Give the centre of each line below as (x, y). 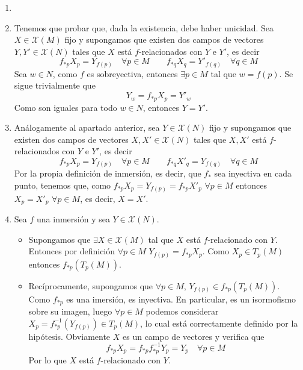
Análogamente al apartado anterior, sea (87, 127)
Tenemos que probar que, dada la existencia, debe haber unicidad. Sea (144, 27)
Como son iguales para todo (66, 107)
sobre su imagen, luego (70, 311)
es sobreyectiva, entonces (132, 73)
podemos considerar (182, 311)
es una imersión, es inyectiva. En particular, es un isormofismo (181, 299)
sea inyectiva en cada (253, 173)
